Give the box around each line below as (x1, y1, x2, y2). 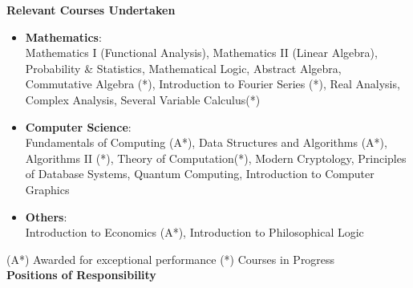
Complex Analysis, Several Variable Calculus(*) (25, 91, 261, 107)
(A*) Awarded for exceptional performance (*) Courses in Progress (6, 250, 335, 267)
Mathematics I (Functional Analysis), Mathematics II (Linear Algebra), (25, 44, 378, 61)
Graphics (25, 181, 70, 197)
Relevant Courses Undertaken (6, 2, 176, 18)
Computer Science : (25, 118, 132, 135)
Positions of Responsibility (6, 266, 156, 283)
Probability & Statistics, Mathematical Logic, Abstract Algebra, (25, 59, 342, 76)
